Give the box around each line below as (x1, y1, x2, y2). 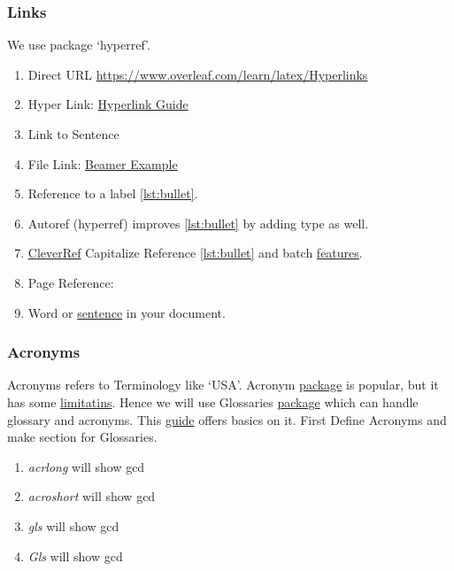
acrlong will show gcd (27, 457, 145, 475)
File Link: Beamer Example (27, 154, 178, 173)
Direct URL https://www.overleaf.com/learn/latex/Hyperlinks (27, 65, 368, 83)
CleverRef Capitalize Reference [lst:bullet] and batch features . (27, 243, 363, 262)
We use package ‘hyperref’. (7, 35, 150, 54)
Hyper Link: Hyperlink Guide (27, 95, 189, 113)
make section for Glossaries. (7, 428, 158, 446)
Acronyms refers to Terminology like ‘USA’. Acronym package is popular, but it (7, 375, 439, 394)
